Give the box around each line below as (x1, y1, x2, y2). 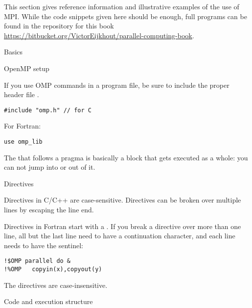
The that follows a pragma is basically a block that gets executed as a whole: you (4, 152, 248, 162)
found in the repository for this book (4, 21, 114, 31)
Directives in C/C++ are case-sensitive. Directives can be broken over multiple (4, 195, 241, 205)
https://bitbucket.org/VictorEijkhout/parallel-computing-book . (4, 30, 194, 40)
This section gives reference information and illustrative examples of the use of (4, 1, 239, 11)
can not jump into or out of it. (4, 162, 95, 172)
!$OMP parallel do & (4, 257, 71, 265)
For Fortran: (4, 121, 41, 131)
